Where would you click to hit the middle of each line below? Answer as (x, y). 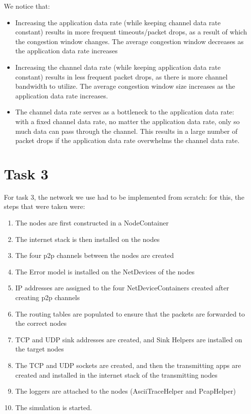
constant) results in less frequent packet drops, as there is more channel (121, 76)
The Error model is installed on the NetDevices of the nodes (105, 271)
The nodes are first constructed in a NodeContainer (92, 223)
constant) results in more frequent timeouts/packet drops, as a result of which (131, 32)
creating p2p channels (47, 297)
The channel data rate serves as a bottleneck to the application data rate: (125, 112)
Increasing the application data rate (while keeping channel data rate (118, 22)
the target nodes (39, 349)
